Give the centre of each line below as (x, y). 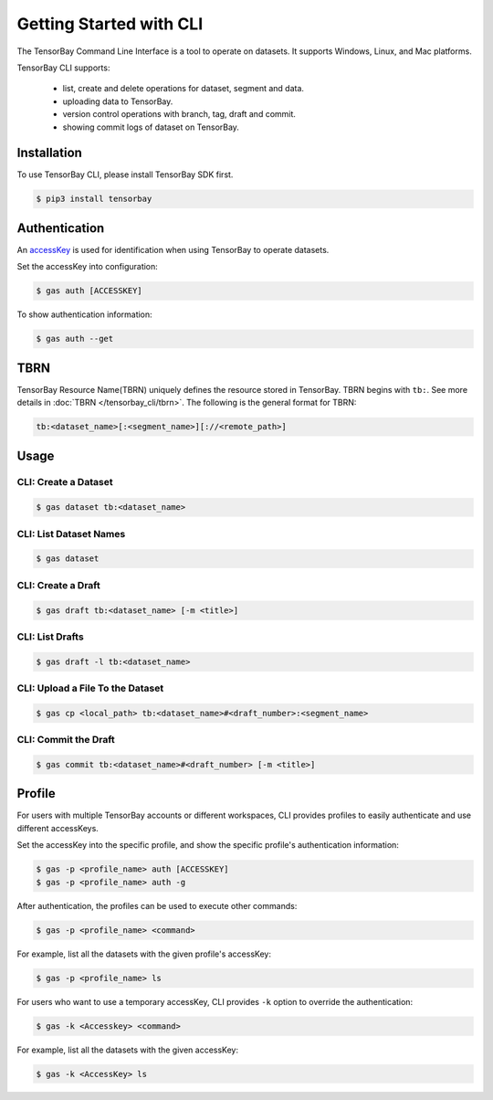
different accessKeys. (58, 828)
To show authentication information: (84, 314)
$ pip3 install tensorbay (94, 199)
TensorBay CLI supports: (63, 68)
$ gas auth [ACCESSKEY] (89, 291)
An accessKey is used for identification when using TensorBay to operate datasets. (173, 249)
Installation (49, 153)
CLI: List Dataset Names (71, 534)
